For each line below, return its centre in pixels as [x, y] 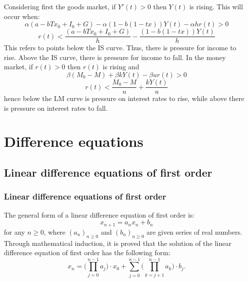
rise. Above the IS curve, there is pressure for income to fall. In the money [115, 57]
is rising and [121, 67]
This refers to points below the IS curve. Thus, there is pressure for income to [120, 48]
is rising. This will [216, 6]
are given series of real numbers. [194, 232]
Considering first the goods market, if [60, 6]
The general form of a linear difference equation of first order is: [99, 214]
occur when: [22, 16]
